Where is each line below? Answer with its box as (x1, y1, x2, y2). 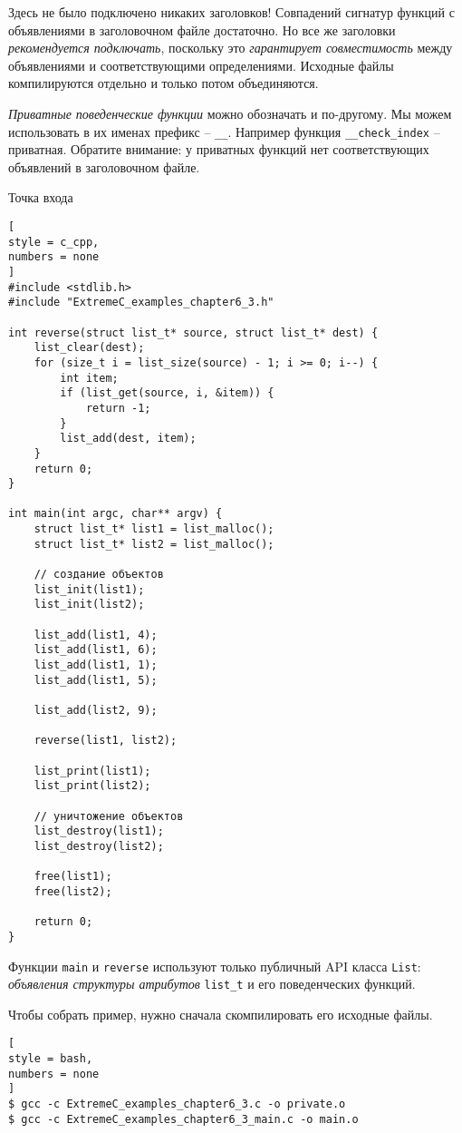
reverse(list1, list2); (34, 734, 178, 747)
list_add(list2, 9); (34, 704, 158, 717)
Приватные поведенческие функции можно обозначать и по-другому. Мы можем (8, 103, 452, 122)
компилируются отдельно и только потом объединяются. (8, 73, 319, 93)
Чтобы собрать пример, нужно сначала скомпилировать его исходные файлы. (8, 1004, 433, 1023)
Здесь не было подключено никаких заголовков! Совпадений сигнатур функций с (8, 3, 455, 21)
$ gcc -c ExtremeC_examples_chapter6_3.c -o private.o (8, 1098, 346, 1111)
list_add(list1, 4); (34, 628, 158, 641)
